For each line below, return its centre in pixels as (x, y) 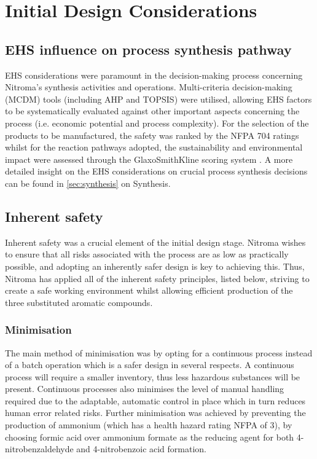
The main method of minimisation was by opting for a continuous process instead (159, 352)
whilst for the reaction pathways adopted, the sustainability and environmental (154, 147)
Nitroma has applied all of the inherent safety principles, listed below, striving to (157, 278)
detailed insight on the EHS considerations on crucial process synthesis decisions (156, 171)
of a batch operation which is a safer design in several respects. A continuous (150, 365)
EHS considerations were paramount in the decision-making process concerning (154, 75)
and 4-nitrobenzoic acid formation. (142, 449)
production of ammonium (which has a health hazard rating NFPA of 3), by (149, 425)
